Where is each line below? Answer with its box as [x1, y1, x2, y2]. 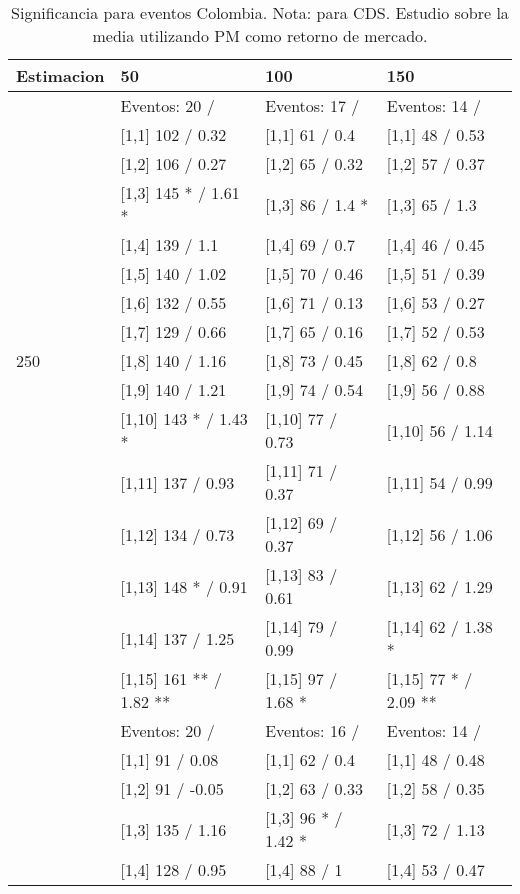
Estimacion [16, 64, 105, 87]
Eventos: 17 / [265, 94, 360, 117]
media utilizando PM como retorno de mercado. [92, 24, 428, 47]
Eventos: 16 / [265, 719, 360, 742]
